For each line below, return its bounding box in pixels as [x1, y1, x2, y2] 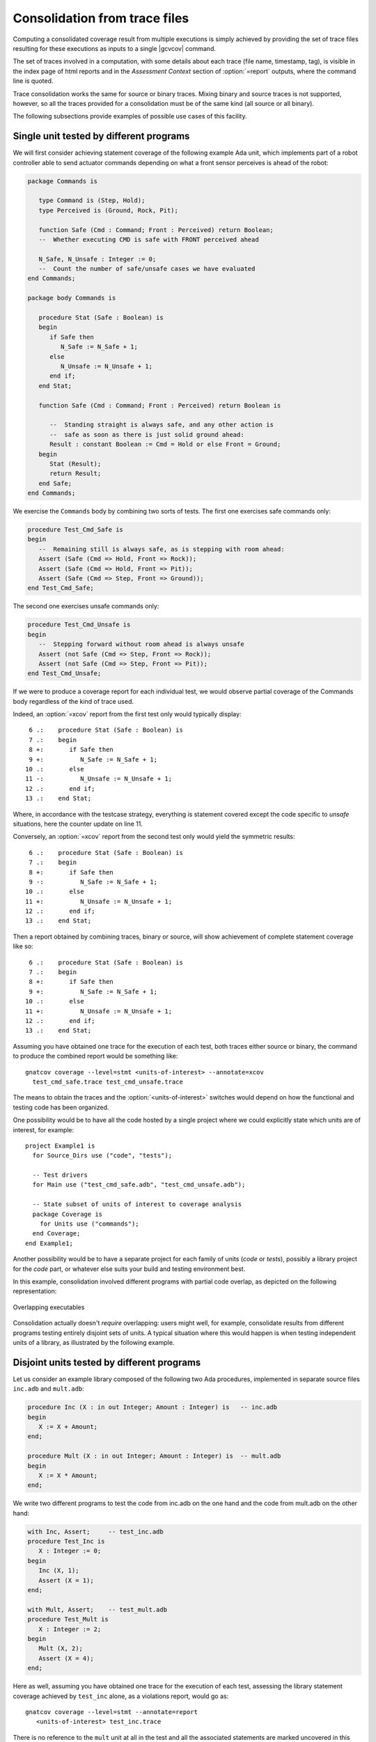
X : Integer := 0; [38, 1547, 102, 1555]
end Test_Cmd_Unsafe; [27, 670, 102, 677]
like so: [13, 942, 34, 950]
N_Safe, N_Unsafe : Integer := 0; [38, 255, 157, 263]
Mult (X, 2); [38, 1644, 84, 1653]
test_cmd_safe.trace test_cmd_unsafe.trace [32, 1077, 184, 1086]
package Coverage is [32, 1210, 103, 1218]
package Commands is [27, 177, 97, 185]
